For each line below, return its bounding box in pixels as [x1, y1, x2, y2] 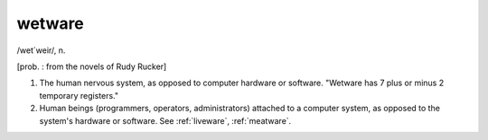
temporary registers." [39, 90, 119, 101]
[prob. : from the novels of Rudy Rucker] [16, 61, 167, 72]
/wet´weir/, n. [16, 45, 66, 56]
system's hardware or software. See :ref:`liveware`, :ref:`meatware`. [39, 115, 292, 126]
